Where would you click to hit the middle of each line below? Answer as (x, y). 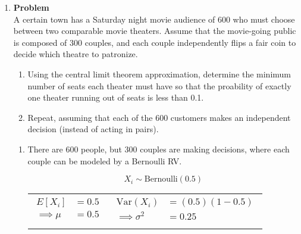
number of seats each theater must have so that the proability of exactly (159, 85)
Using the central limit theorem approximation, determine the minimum (159, 74)
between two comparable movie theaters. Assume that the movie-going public (155, 31)
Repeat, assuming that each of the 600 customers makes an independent (159, 117)
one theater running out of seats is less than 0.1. (116, 97)
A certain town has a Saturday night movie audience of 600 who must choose (154, 19)
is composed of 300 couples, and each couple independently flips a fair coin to (155, 42)
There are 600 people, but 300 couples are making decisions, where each (159, 149)
